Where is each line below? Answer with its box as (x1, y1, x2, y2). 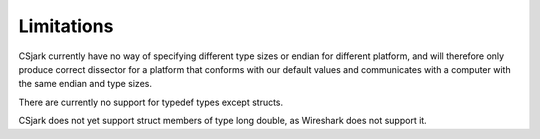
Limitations (18, 15, 114, 37)
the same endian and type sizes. (18, 78, 152, 90)
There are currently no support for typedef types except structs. (18, 96, 284, 108)
